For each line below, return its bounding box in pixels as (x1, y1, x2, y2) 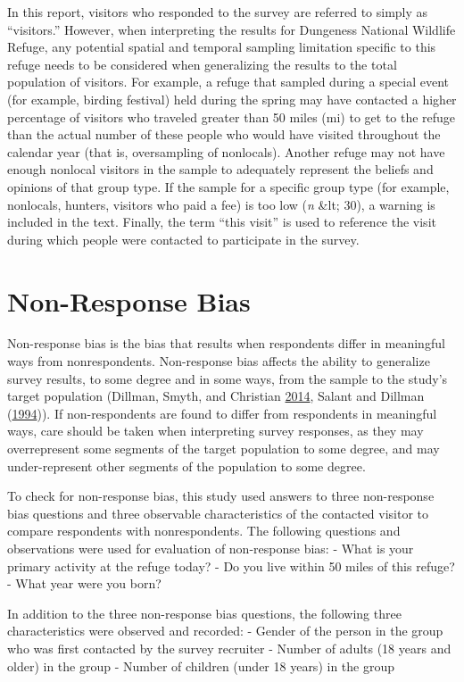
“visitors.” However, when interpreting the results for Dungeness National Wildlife (7, 20, 456, 38)
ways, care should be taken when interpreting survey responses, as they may (7, 421, 424, 440)
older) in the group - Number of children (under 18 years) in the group (7, 656, 394, 675)
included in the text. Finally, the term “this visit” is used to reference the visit (7, 212, 436, 231)
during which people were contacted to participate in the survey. (7, 229, 360, 248)
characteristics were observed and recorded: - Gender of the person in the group (7, 621, 443, 640)
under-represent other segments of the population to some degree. (7, 456, 366, 475)
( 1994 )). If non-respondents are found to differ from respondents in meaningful (7, 403, 437, 422)
